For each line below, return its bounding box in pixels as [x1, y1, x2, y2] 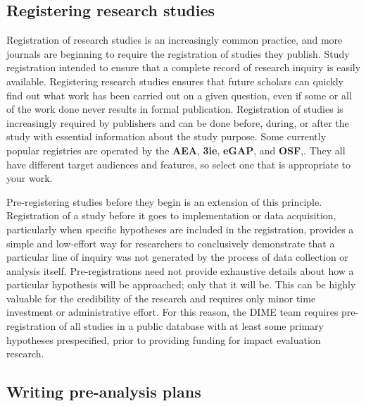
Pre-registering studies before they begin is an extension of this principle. [6, 194, 322, 209]
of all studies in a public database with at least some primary [58, 319, 324, 333]
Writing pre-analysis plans [6, 381, 201, 402]
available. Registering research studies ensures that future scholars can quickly [6, 73, 343, 88]
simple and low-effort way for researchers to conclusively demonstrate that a [6, 235, 335, 250]
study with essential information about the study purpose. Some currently [6, 129, 327, 144]
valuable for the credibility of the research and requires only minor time [6, 290, 316, 305]
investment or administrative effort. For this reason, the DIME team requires [6, 304, 339, 319]
